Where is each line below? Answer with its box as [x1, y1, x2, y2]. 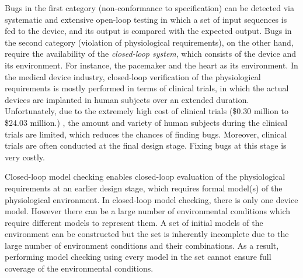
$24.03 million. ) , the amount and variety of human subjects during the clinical [5, 116, 288, 128]
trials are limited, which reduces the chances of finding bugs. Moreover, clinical [5, 128, 287, 140]
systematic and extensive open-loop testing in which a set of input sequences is [5, 13, 287, 25]
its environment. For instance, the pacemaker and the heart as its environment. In [5, 59, 298, 71]
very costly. [5, 150, 45, 163]
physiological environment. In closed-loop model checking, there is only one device [5, 193, 298, 205]
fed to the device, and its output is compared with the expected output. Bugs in [5, 25, 292, 37]
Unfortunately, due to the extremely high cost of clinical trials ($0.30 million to [5, 105, 289, 117]
